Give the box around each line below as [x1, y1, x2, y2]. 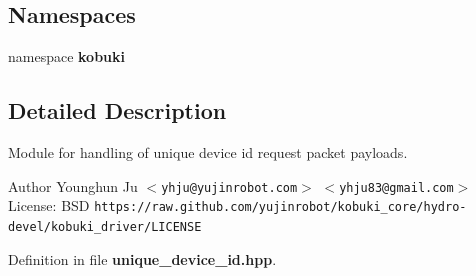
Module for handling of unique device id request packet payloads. [8, 142, 408, 162]
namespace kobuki [8, 46, 126, 67]
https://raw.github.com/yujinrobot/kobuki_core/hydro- [94, 200, 467, 215]
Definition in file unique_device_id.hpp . [8, 248, 277, 269]
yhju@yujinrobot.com [161, 180, 298, 195]
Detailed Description [8, 95, 227, 126]
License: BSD [8, 195, 90, 216]
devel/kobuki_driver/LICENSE [8, 219, 202, 234]
